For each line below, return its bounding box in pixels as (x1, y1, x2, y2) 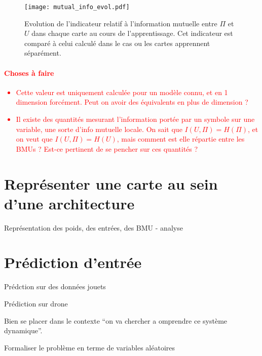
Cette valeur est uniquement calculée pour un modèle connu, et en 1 (16, 86, 228, 97)
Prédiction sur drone (4, 298, 68, 309)
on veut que (16, 133, 53, 144)
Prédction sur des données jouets (4, 281, 106, 292)
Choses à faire (4, 67, 54, 78)
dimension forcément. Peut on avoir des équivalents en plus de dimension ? (16, 97, 248, 107)
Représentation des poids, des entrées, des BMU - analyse (4, 222, 183, 233)
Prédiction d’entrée (4, 252, 142, 273)
